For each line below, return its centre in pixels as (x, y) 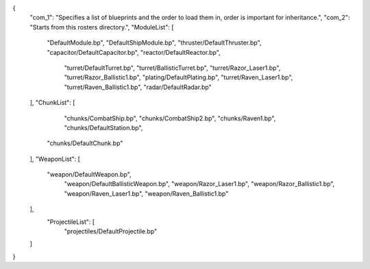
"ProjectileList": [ (71, 222)
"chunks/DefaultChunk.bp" (85, 143)
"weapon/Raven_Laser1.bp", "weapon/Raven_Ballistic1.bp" (146, 193)
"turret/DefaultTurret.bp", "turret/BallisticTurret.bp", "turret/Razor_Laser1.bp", (172, 68)
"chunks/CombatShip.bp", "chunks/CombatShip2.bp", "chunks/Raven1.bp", (170, 118)
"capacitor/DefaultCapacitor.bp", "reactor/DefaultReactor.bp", (134, 52)
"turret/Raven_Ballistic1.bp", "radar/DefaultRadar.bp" (138, 87)
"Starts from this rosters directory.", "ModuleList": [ (102, 27)
